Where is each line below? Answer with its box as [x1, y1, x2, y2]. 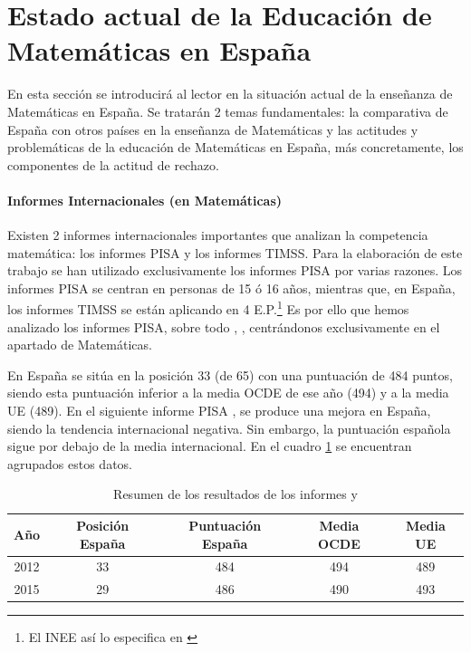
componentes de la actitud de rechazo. [7, 155, 219, 174]
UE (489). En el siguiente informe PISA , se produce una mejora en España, [7, 401, 431, 420]
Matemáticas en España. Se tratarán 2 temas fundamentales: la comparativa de [7, 101, 448, 120]
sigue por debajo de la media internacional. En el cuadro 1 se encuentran [7, 436, 412, 455]
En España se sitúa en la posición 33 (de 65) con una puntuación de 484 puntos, [7, 365, 453, 384]
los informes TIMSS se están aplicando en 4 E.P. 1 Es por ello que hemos [7, 297, 409, 319]
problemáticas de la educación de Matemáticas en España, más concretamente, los [7, 138, 464, 157]
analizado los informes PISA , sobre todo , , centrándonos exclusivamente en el [7, 317, 440, 336]
